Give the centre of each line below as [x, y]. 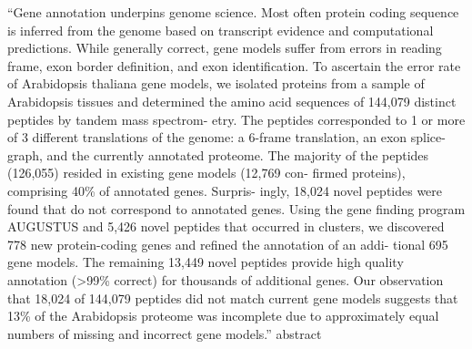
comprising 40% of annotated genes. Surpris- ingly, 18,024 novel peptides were [225, 190]
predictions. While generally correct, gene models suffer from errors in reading [225, 48]
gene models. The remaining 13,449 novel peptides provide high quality [206, 262]
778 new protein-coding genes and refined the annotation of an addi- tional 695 [228, 244]
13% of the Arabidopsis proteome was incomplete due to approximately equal [223, 316]
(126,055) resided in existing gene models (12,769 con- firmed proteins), [206, 173]
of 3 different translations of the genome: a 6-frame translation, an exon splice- [226, 137]
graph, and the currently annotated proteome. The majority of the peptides [218, 154]
